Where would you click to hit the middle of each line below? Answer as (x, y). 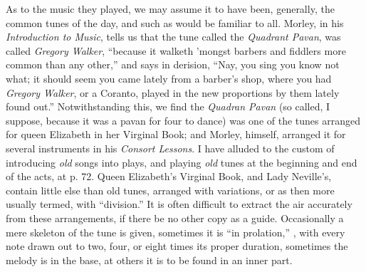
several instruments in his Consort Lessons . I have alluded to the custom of (170, 148)
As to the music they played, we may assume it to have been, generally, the (170, 9)
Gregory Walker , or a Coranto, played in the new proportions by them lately (173, 92)
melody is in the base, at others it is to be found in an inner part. (149, 260)
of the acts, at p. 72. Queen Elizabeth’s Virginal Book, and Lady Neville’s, (169, 176)
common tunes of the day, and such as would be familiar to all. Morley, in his (175, 22)
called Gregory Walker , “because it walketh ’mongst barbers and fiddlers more (176, 50)
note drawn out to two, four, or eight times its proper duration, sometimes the (177, 246)
